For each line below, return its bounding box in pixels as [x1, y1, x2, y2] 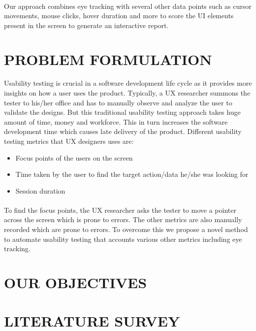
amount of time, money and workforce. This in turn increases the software [4, 116, 228, 127]
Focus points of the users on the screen [15, 152, 133, 163]
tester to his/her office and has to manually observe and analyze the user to [4, 97, 232, 107]
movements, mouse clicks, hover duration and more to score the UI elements [4, 10, 234, 21]
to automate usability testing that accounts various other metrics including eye [4, 233, 242, 244]
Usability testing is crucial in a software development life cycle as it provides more [4, 78, 252, 88]
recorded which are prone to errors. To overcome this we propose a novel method [4, 224, 248, 234]
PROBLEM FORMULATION [4, 49, 212, 69]
